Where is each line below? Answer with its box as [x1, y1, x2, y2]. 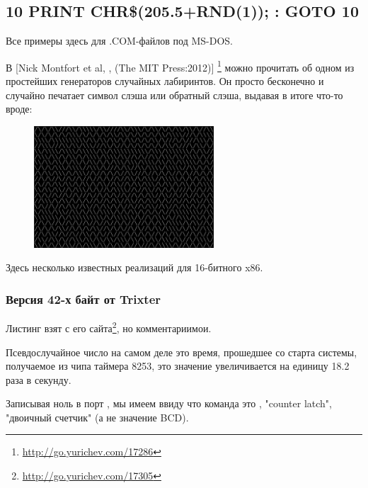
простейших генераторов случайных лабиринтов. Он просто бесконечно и [6, 74, 324, 89]
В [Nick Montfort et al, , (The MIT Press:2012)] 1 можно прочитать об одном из [6, 57, 355, 74]
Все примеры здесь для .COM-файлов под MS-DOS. [6, 33, 234, 48]
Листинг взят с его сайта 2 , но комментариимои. [6, 319, 212, 335]
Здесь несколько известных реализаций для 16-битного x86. [6, 260, 263, 275]
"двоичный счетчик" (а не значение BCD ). [6, 409, 189, 424]
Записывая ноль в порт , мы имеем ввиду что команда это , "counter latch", [6, 396, 332, 411]
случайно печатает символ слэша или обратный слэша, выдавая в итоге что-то [6, 87, 343, 102]
